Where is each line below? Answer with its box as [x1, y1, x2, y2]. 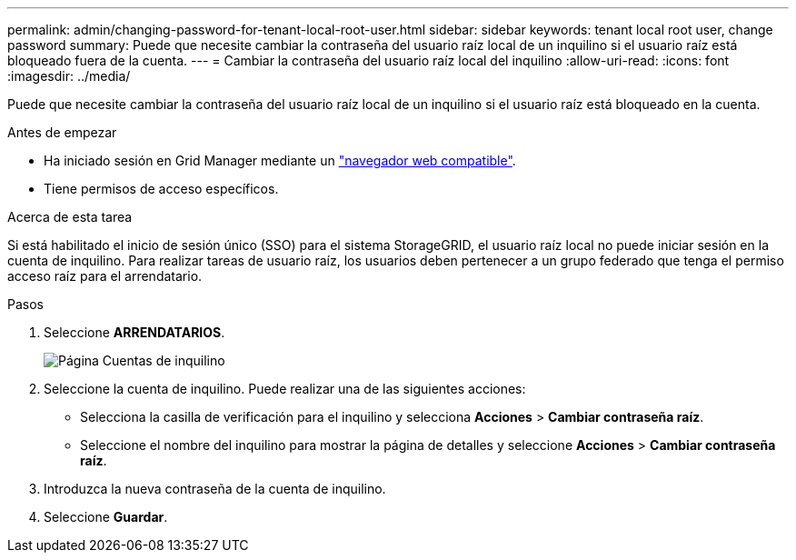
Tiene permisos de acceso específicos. [44, 181, 279, 196]
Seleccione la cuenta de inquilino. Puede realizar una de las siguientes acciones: [44, 381, 526, 396]
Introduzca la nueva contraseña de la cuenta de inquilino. [44, 481, 386, 496]
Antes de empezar [7, 125, 117, 140]
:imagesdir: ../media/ [7, 68, 131, 84]
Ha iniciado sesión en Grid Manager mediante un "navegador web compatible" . [44, 153, 516, 168]
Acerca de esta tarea [7, 209, 133, 225]
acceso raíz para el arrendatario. [7, 268, 203, 284]
